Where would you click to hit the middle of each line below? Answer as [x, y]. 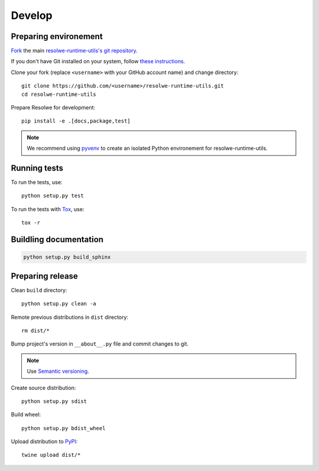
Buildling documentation [57, 240]
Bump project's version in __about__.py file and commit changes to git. [100, 344]
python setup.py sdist [54, 401]
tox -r [31, 223]
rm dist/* [35, 330]
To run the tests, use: [37, 182]
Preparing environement [57, 36]
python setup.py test [53, 196]
